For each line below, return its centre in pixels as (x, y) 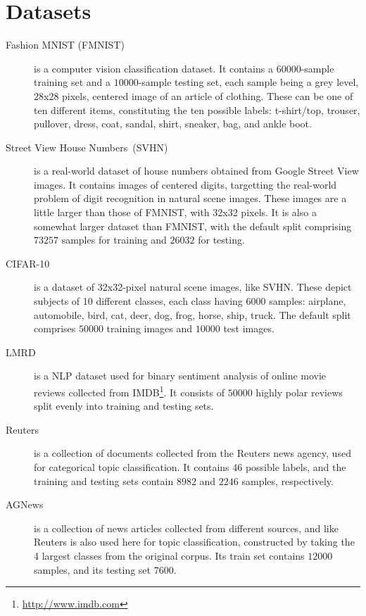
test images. (249, 328)
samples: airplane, (308, 301)
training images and (150, 328)
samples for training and (114, 240)
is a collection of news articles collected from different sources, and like (186, 528)
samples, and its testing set (93, 569)
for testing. (221, 240)
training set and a (72, 82)
